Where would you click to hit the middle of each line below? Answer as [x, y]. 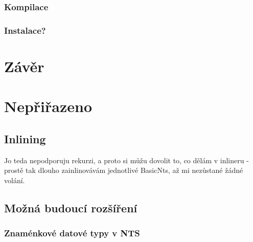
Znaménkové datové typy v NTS [72, 233]
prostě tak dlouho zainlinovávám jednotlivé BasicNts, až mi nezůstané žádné [124, 170]
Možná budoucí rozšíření [71, 207]
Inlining [25, 138]
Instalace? [25, 30]
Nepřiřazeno [48, 106]
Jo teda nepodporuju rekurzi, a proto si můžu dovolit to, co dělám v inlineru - [126, 160]
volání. [15, 180]
